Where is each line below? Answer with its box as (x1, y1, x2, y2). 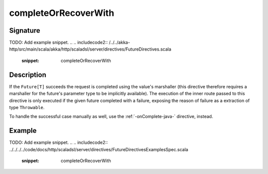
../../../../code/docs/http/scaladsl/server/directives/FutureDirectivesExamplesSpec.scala (9, 146, 189, 152)
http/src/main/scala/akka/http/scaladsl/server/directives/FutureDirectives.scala (9, 46, 171, 52)
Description (9, 70, 47, 79)
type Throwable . (9, 104, 45, 110)
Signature (9, 26, 41, 35)
